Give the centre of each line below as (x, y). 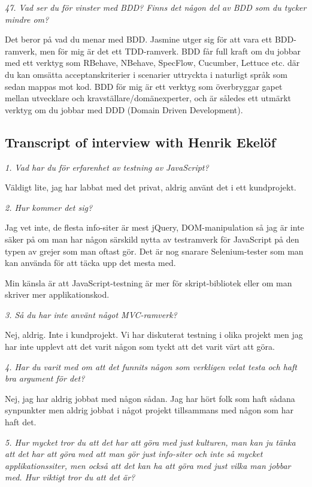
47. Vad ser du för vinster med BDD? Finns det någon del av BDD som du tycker (156, 7)
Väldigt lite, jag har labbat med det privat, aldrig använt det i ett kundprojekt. (151, 187)
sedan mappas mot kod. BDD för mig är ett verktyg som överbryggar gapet (144, 86)
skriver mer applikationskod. (57, 294)
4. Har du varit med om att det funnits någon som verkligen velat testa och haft (151, 366)
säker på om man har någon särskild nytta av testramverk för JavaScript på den (152, 239)
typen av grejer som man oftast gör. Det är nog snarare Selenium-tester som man (154, 251)
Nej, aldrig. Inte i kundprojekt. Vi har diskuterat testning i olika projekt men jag (154, 335)
